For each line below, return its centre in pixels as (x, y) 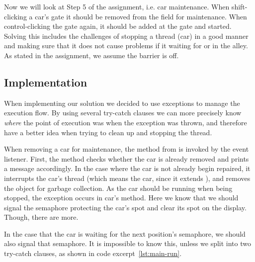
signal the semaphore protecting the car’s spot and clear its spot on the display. (125, 207)
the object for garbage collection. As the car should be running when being (118, 188)
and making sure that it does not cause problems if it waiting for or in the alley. (126, 45)
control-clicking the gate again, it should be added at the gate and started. (118, 26)
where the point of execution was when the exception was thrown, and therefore (126, 122)
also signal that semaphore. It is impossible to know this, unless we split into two (127, 243)
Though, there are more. (41, 217)
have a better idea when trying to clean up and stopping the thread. (108, 132)
